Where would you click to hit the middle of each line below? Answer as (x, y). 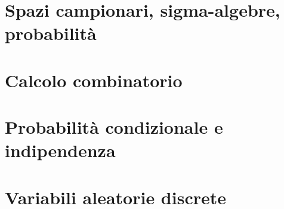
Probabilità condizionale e (114, 127)
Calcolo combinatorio (94, 80)
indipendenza (60, 150)
